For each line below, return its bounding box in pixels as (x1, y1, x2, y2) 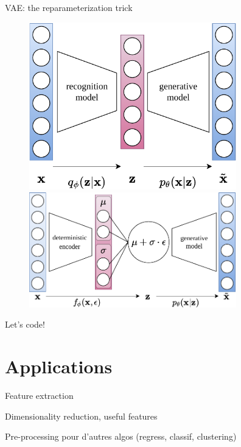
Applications (5, 354, 113, 379)
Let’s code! (5, 318, 45, 331)
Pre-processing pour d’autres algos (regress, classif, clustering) (5, 430, 237, 443)
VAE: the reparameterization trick (5, 1, 133, 13)
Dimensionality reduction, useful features (5, 409, 158, 422)
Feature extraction (5, 389, 74, 402)
